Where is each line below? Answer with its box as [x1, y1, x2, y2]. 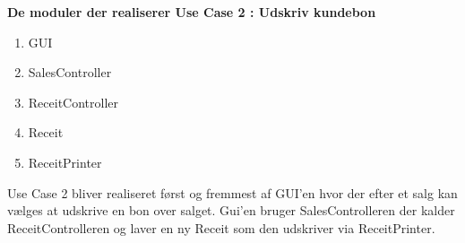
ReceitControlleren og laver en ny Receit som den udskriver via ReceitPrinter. [7, 218, 435, 237]
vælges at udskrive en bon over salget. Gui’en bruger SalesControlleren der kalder [7, 201, 455, 220]
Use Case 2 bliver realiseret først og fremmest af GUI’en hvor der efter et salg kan [7, 183, 458, 202]
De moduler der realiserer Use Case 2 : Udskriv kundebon [7, 3, 376, 21]
